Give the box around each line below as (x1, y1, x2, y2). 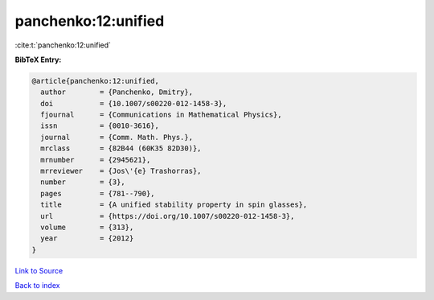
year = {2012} (40, 234, 134, 243)
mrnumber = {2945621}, (40, 155, 151, 164)
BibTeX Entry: (14, 55, 62, 64)
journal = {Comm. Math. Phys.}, (40, 133, 193, 142)
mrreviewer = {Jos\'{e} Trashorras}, (40, 166, 202, 176)
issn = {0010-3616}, (40, 121, 160, 130)
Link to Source (14, 265, 63, 275)
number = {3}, (40, 178, 126, 187)
